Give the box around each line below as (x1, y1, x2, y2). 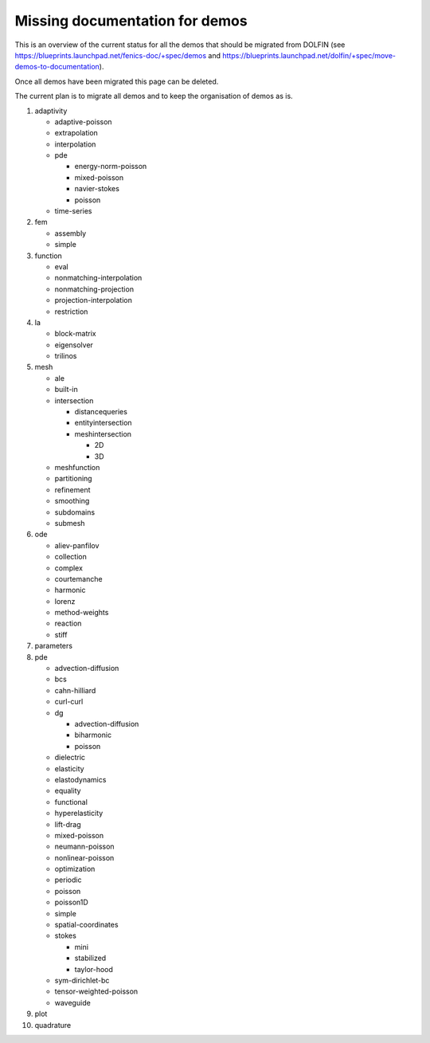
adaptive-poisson (54, 116, 112, 127)
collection (54, 552, 87, 562)
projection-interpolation (54, 296, 133, 305)
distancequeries (74, 407, 127, 417)
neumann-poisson (54, 841, 115, 852)
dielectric (54, 753, 86, 763)
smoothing (54, 496, 90, 506)
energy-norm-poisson (74, 162, 147, 171)
